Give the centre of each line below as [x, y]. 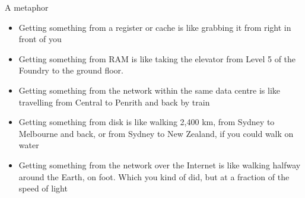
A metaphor [27, 7]
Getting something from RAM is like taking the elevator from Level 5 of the [157, 58]
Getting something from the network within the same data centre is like [150, 90]
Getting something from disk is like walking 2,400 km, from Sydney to [147, 122]
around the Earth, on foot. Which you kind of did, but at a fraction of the [154, 176]
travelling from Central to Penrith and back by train [114, 102]
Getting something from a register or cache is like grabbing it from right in [155, 27]
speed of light [43, 188]
